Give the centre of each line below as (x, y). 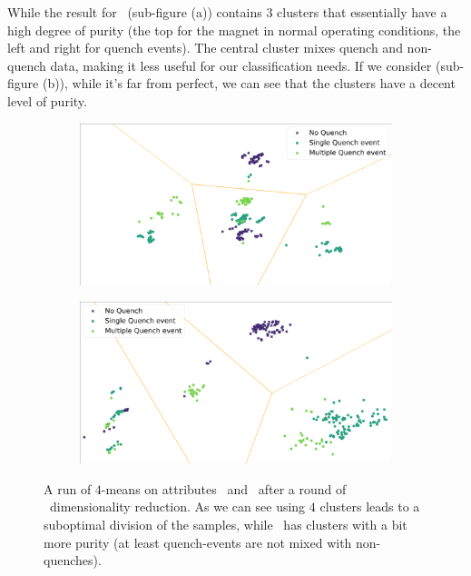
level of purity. (47, 100)
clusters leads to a (370, 506)
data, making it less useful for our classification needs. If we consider (241, 65)
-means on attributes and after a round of (224, 488)
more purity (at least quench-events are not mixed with (198, 542)
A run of (68, 488)
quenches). (73, 560)
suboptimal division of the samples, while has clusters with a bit (226, 525)
